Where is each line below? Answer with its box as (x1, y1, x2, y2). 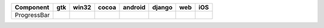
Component (14, 3, 50, 11)
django (152, 3, 173, 11)
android (122, 3, 146, 11)
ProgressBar (14, 11, 50, 19)
